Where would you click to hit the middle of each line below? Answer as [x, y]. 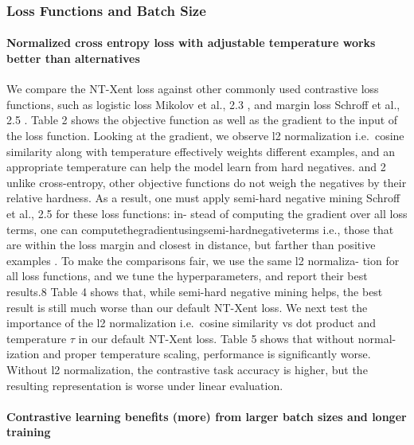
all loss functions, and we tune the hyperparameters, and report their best [187, 276]
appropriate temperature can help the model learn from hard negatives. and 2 [196, 167]
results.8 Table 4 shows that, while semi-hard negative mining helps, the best [195, 291]
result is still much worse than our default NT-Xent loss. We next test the [187, 307]
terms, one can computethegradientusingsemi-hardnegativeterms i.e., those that [200, 229]
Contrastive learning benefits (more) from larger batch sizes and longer [207, 416]
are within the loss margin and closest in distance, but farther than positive [191, 245]
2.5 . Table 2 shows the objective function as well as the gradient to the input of [202, 120]
